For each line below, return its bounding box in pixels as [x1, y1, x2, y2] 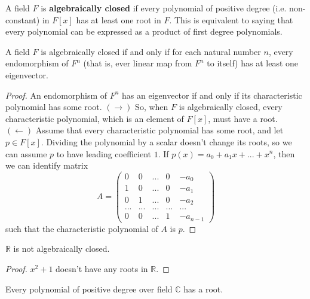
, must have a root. [208, 112, 278, 124]
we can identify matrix [5, 159, 88, 172]
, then [273, 147, 295, 160]
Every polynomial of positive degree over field [5, 282, 173, 295]
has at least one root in [76, 13, 161, 26]
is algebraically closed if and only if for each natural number [41, 45, 261, 57]
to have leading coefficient [56, 147, 151, 160]
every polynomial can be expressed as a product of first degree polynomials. [5, 25, 283, 38]
